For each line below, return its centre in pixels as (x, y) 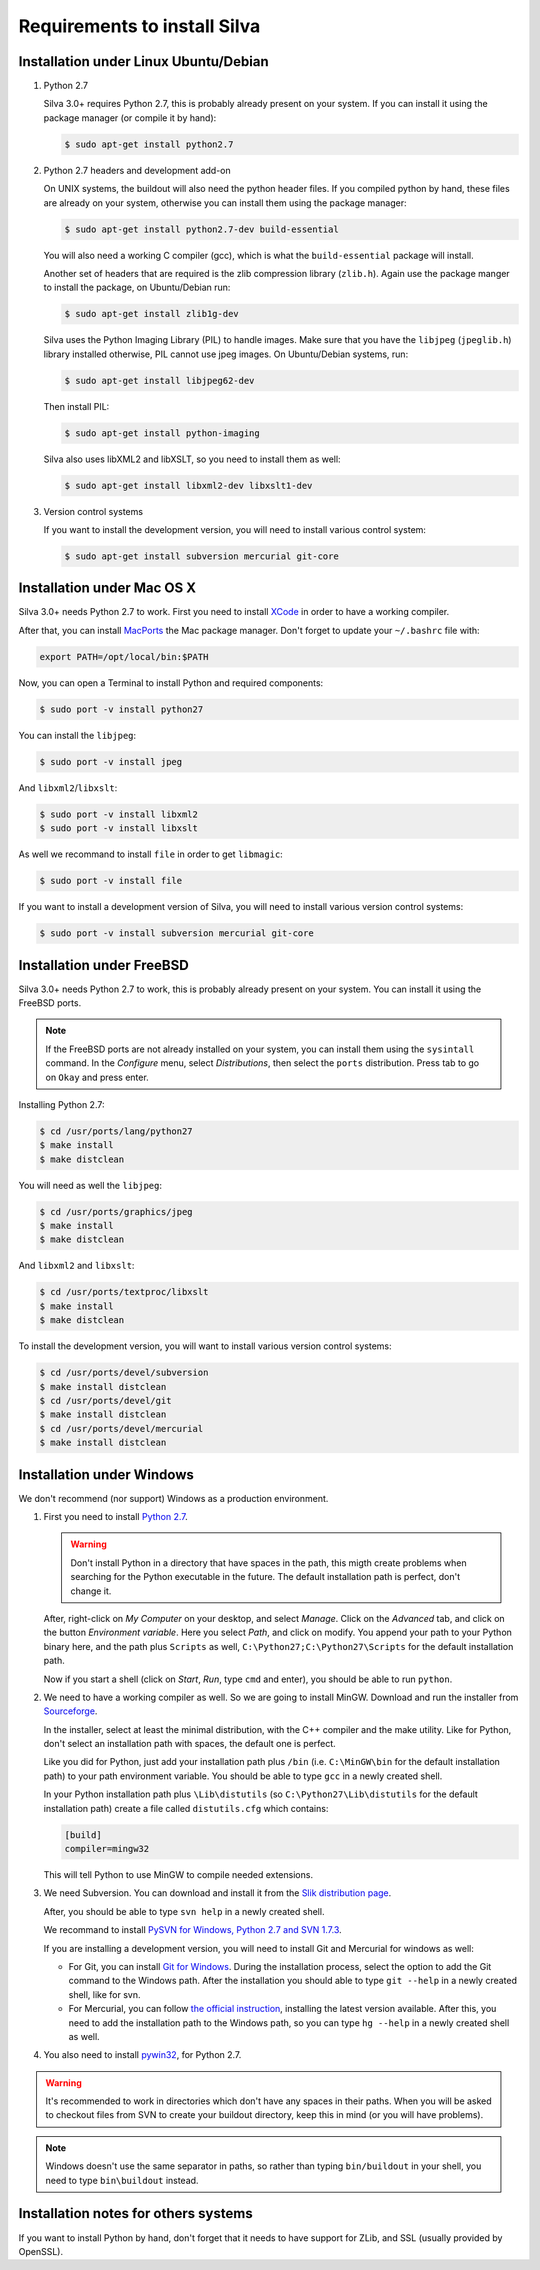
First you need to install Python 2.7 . (116, 1517)
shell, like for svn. (104, 1994)
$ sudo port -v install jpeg (111, 761)
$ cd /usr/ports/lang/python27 (116, 1131)
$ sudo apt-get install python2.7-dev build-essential (201, 229)
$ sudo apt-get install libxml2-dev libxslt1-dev (188, 485)
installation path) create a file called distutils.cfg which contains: (186, 1808)
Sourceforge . (70, 1711)
